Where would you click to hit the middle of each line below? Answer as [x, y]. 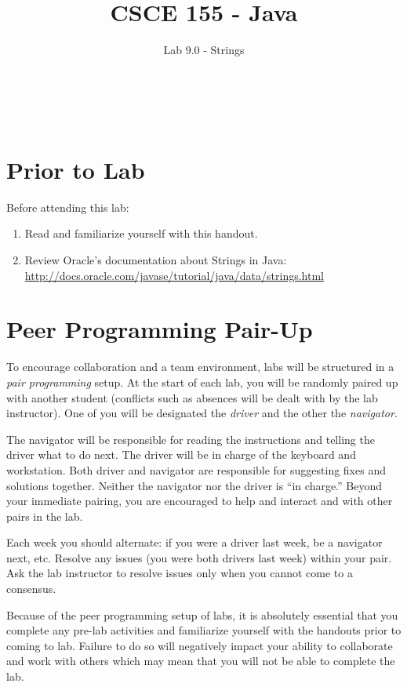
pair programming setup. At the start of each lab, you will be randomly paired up [202, 382]
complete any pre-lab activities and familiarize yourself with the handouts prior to [204, 630]
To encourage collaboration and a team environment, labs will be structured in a [200, 367]
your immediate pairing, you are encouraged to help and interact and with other [200, 501]
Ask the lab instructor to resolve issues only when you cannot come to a [180, 573]
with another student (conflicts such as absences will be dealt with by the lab [192, 397]
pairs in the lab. [45, 516]
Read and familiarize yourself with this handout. [141, 233]
